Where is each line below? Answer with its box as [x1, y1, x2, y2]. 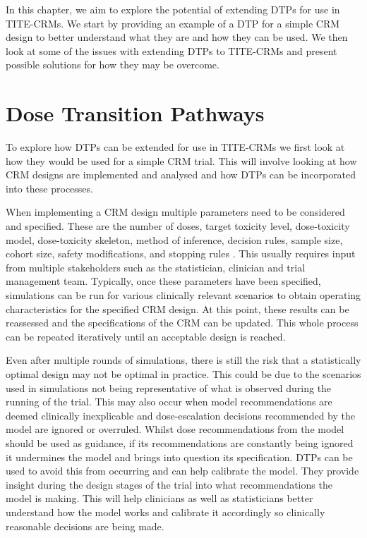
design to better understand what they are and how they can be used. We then [6, 30, 348, 44]
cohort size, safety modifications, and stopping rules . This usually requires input [6, 246, 356, 261]
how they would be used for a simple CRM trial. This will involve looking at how [6, 153, 357, 168]
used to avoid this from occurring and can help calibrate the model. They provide [6, 463, 359, 478]
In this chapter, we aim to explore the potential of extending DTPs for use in [6, 2, 340, 16]
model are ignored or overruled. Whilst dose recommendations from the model [6, 422, 344, 436]
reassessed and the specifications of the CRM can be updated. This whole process [6, 315, 359, 330]
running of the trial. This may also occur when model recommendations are [6, 394, 332, 409]
